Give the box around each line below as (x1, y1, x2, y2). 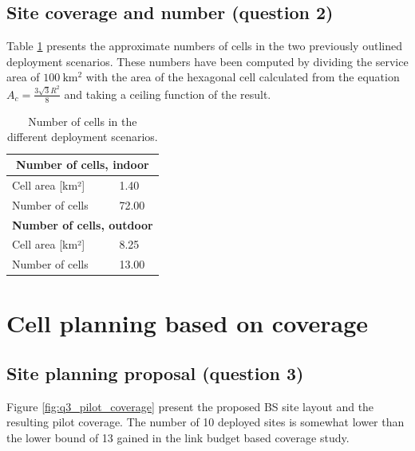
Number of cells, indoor (15, 156, 149, 172)
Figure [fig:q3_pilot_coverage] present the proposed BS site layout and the (6, 398, 374, 414)
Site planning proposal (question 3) (6, 361, 304, 386)
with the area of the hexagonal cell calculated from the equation (85, 69, 400, 85)
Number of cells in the (28, 112, 137, 129)
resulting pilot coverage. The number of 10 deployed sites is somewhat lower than (6, 414, 405, 430)
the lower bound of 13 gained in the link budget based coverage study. (6, 429, 350, 446)
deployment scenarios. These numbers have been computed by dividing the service (6, 53, 409, 69)
